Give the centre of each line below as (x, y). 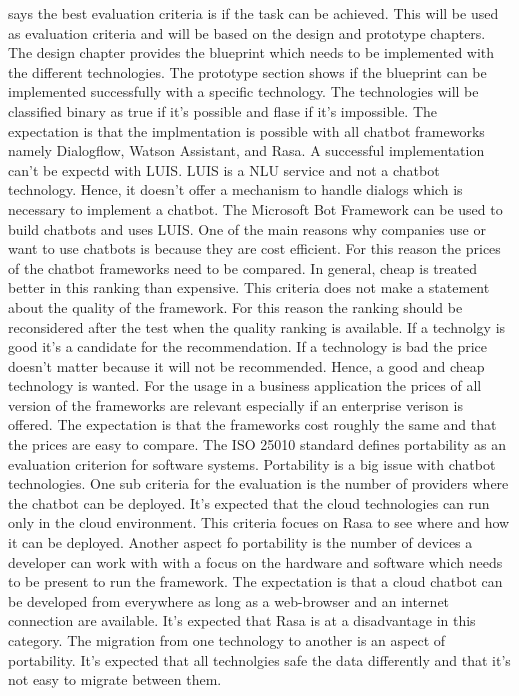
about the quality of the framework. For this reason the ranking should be (235, 306)
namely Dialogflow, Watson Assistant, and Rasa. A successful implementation (246, 150)
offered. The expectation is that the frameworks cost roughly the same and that (252, 424)
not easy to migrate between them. (115, 679)
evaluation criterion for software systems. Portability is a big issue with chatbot (252, 463)
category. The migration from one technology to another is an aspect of (227, 640)
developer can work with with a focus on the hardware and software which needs (255, 561)
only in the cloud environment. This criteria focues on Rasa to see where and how (259, 522)
